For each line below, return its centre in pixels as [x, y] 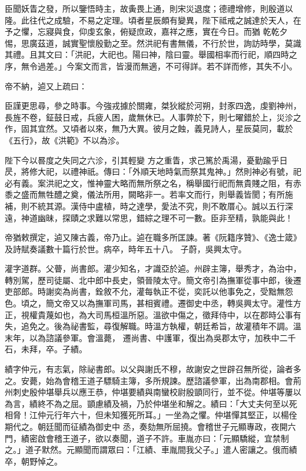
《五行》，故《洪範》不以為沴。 [64, 140]
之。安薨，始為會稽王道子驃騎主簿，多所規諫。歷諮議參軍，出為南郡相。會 [149, 380]
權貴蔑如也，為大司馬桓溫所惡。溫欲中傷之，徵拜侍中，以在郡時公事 [161, 314]
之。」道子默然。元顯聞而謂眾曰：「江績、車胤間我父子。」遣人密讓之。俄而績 [151, 450]
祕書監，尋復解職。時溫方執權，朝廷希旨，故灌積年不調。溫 [186, 326]
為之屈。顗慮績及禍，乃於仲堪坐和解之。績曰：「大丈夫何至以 [171, 403]
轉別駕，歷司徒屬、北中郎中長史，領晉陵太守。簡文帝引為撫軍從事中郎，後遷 [153, 280]
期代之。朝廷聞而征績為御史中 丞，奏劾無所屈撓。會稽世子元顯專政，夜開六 [150, 426]
